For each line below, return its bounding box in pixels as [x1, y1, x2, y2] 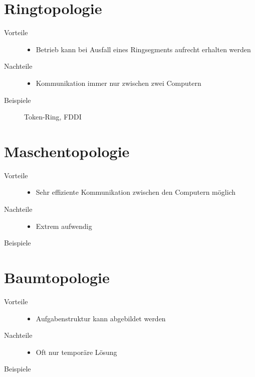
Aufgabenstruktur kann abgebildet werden [36, 313, 166, 323]
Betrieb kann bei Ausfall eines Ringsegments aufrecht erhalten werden [36, 44, 251, 54]
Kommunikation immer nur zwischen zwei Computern [36, 77, 201, 88]
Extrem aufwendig [36, 220, 92, 231]
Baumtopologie [4, 267, 110, 287]
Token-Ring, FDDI [24, 111, 82, 122]
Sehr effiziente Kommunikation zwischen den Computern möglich [36, 187, 236, 197]
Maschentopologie [4, 141, 130, 161]
